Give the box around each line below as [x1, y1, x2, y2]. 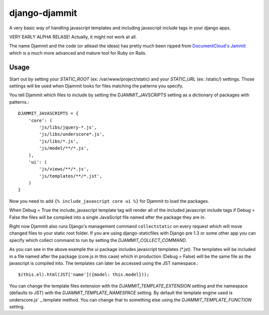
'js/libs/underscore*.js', [39, 132, 105, 137]
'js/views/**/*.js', [39, 166, 89, 172]
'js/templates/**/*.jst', [39, 173, 102, 179]
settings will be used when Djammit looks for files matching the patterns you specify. [9, 83, 184, 89]
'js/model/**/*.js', [39, 146, 89, 151]
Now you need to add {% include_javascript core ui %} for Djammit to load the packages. [9, 198, 209, 204]
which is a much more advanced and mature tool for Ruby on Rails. [9, 50, 147, 56]
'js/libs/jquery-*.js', [39, 124, 97, 130]
